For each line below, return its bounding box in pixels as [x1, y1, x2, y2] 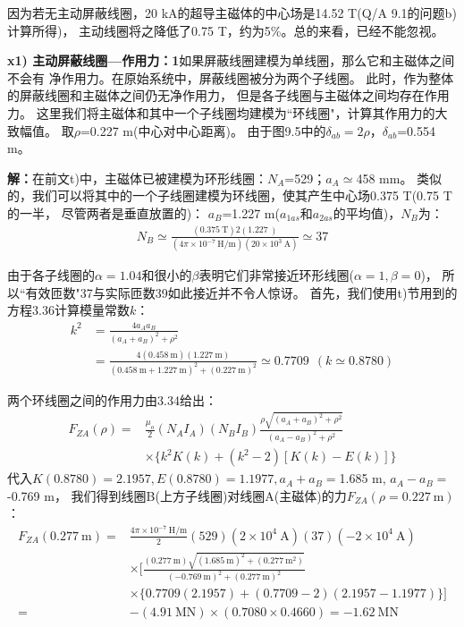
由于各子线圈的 [7, 266, 95, 284]
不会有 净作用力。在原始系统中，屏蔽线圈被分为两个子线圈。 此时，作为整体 [7, 68, 454, 87]
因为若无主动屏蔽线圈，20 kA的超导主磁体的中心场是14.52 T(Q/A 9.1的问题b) [7, 4, 457, 21]
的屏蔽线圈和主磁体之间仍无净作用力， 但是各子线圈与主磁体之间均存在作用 [7, 86, 450, 105]
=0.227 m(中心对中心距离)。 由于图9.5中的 [80, 121, 326, 140]
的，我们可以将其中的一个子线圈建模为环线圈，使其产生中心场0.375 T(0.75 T [7, 186, 452, 205]
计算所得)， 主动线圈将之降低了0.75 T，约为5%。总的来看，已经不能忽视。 [7, 21, 444, 39]
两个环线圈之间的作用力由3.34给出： [7, 390, 217, 409]
